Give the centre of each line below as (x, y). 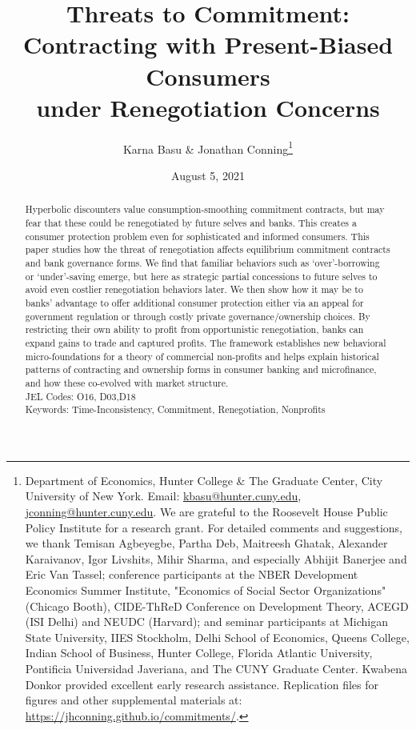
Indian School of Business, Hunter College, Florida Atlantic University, (199, 653)
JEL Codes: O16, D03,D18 (80, 396)
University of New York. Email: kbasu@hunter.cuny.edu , (163, 496)
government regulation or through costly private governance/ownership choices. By (198, 316)
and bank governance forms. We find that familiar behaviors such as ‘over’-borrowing (202, 262)
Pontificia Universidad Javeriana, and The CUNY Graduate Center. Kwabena (216, 668)
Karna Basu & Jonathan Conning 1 (208, 147)
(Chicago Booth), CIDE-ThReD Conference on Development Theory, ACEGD (217, 606)
